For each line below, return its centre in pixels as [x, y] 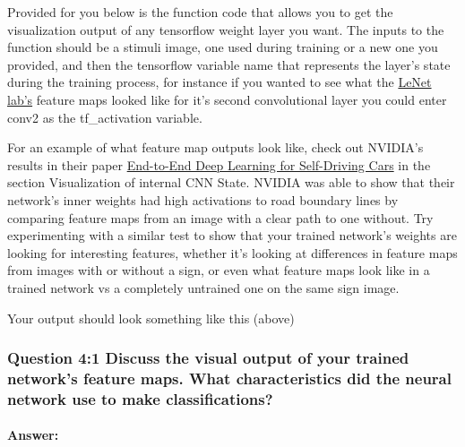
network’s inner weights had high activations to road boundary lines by [203, 199]
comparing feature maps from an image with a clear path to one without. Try [220, 217]
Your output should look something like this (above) [151, 318]
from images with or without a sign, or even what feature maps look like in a [219, 270]
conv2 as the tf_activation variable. [105, 117]
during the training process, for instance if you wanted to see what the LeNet [220, 82]
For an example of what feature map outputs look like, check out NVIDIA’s [215, 147]
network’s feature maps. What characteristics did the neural [229, 378]
